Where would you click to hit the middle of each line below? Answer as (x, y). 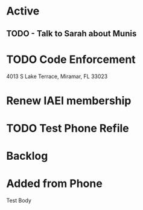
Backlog (27, 156)
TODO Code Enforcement (71, 59)
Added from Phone (54, 184)
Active (23, 11)
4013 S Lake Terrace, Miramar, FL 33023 (57, 76)
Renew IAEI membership (69, 100)
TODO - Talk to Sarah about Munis (71, 34)
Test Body (19, 200)
